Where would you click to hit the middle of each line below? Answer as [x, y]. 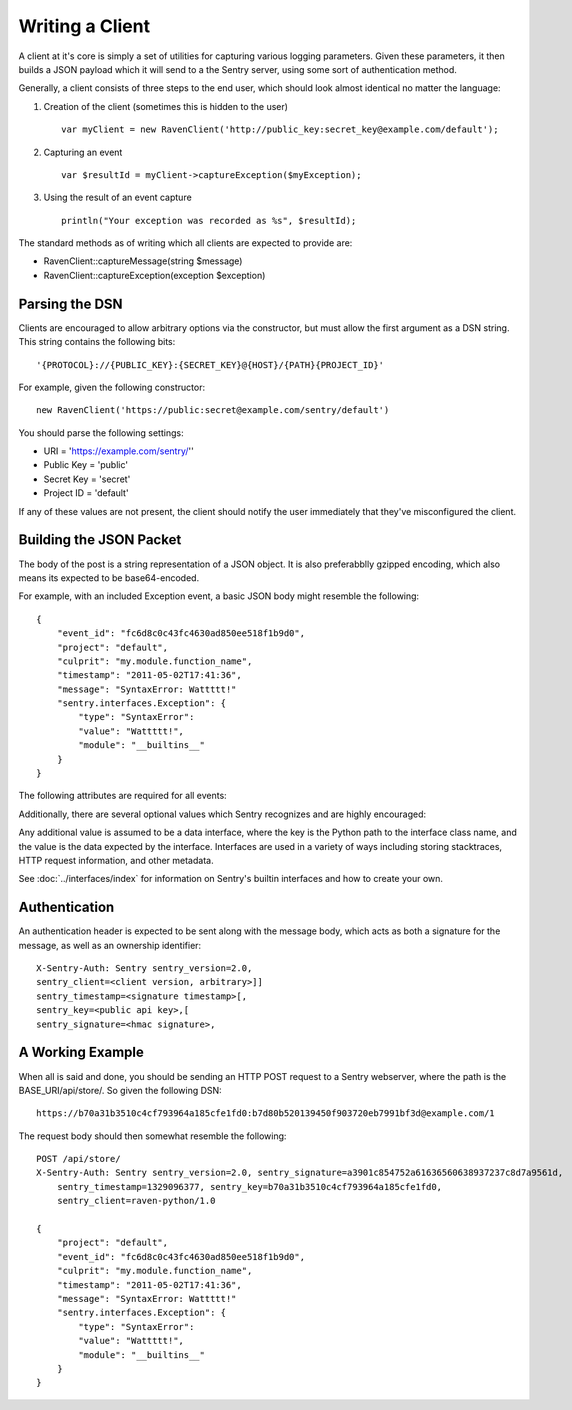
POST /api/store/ [78, 1159]
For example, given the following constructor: [111, 387]
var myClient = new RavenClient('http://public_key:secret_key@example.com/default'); [280, 129]
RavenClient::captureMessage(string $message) [143, 261]
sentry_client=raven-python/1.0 [136, 1201]
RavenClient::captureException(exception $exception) [154, 275]
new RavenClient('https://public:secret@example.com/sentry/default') [213, 410]
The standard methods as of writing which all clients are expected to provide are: [185, 243]
